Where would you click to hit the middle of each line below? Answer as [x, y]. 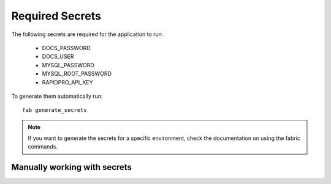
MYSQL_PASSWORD [68, 65]
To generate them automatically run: [57, 96]
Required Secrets [56, 16]
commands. [43, 147]
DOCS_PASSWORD [67, 48]
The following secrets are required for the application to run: [87, 34]
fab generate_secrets [55, 110]
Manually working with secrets [71, 167]
